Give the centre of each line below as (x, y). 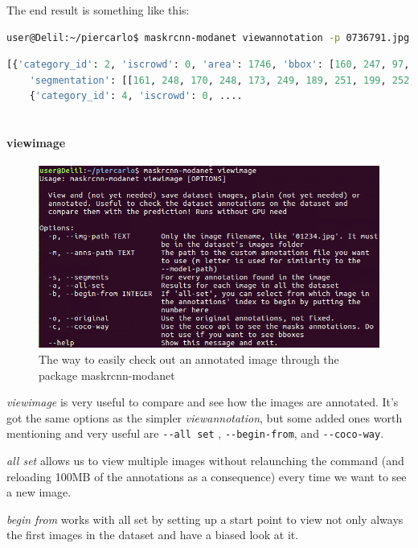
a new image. (39, 492)
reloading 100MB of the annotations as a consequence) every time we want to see (207, 476)
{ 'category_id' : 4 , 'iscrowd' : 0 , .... (136, 96)
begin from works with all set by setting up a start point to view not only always (205, 519)
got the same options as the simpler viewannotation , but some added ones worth (205, 417)
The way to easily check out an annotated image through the (189, 359)
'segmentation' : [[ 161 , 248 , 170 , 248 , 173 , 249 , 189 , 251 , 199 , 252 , (222, 80)
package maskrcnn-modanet (107, 375)
